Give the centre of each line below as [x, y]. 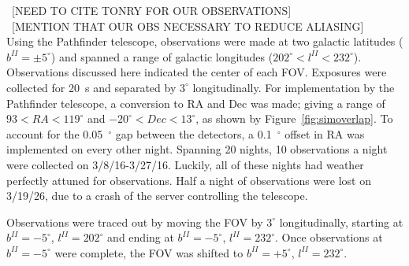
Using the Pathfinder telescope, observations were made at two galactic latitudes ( [205, 41]
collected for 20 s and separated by [91, 87]
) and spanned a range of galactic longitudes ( [162, 56]
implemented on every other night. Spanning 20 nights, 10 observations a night [197, 149]
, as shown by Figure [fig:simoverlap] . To [294, 118]
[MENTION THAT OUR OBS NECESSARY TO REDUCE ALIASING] [188, 26]
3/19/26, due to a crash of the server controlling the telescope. [157, 196]
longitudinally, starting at [341, 222]
